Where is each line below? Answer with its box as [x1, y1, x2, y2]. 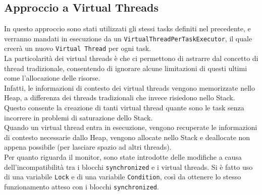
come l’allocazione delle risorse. [4, 73, 100, 83]
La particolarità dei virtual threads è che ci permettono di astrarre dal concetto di [4, 53, 258, 63]
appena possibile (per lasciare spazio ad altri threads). [4, 142, 172, 152]
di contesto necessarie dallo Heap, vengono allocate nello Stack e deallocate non [4, 132, 250, 142]
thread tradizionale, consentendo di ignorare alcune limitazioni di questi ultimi [4, 62, 247, 73]
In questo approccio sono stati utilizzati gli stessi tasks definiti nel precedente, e [4, 23, 251, 34]
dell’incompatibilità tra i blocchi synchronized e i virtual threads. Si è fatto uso [4, 161, 253, 172]
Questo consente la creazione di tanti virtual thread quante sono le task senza [4, 102, 244, 113]
